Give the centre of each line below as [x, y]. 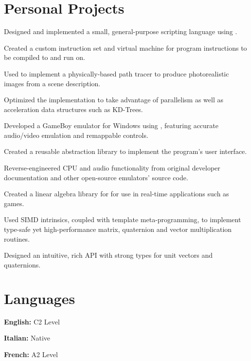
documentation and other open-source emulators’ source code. [96, 177]
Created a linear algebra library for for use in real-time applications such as [117, 194]
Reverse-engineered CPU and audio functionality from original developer [112, 168]
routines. [17, 238]
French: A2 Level [31, 354]
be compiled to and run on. [45, 57]
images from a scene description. [52, 83]
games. [14, 203]
